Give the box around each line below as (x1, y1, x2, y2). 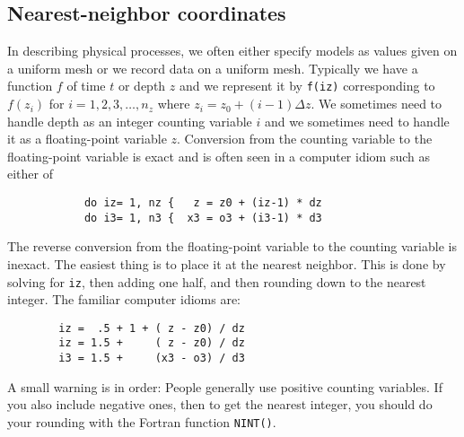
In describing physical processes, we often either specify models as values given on (7, 41, 458, 60)
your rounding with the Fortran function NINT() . (7, 412, 276, 431)
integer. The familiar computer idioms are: (7, 290, 241, 309)
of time (66, 76, 106, 95)
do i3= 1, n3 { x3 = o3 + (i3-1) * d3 (83, 211, 322, 224)
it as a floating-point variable (7, 129, 167, 148)
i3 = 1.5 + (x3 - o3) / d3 (58, 352, 245, 365)
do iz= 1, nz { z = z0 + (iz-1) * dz (83, 197, 322, 210)
